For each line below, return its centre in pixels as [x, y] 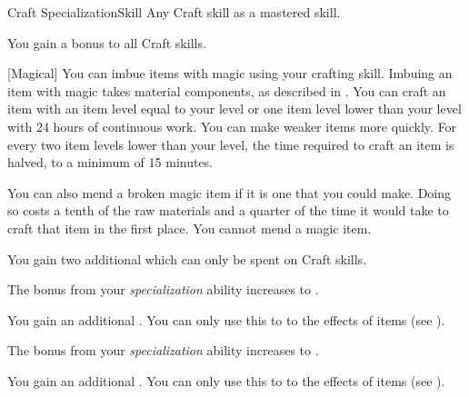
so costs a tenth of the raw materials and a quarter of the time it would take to [228, 210]
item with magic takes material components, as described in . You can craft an [227, 90]
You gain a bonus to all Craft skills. [107, 42]
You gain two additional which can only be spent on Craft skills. [187, 258]
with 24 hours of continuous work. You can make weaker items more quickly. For [232, 126]
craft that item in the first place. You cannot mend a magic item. [190, 228]
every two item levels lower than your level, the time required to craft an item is [231, 144]
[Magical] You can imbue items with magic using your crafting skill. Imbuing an [230, 73]
